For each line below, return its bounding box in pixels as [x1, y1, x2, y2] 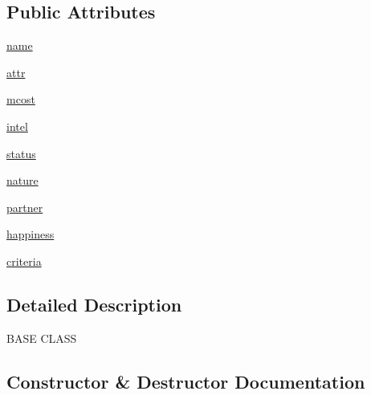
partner [6, 198, 43, 215]
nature [6, 172, 39, 189]
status [6, 145, 36, 161]
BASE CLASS [6, 329, 77, 346]
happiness [6, 226, 55, 242]
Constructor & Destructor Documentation [6, 369, 365, 393]
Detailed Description [6, 291, 182, 316]
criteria [6, 252, 42, 269]
